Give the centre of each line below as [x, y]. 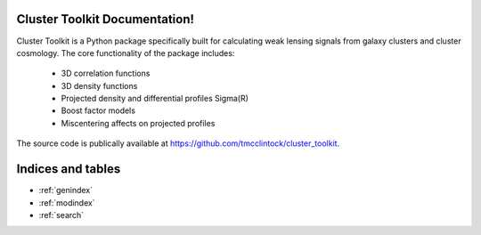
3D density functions [99, 85]
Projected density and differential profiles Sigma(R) [155, 99]
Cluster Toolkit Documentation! [106, 19]
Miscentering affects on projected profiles [138, 123]
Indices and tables [69, 169]
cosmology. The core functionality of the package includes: [126, 53]
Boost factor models [98, 110]
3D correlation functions [106, 73]
